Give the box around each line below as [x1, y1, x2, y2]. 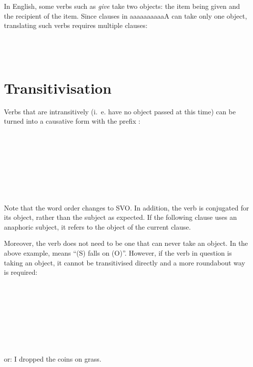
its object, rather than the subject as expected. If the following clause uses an [4, 212, 237, 222]
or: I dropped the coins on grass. [4, 353, 101, 364]
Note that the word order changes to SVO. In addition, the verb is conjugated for [4, 202, 249, 212]
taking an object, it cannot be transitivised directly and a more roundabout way [4, 257, 245, 267]
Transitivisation [4, 78, 112, 98]
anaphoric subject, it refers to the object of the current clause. [4, 221, 191, 232]
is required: [4, 267, 38, 277]
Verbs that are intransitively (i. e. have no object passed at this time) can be [4, 106, 236, 116]
